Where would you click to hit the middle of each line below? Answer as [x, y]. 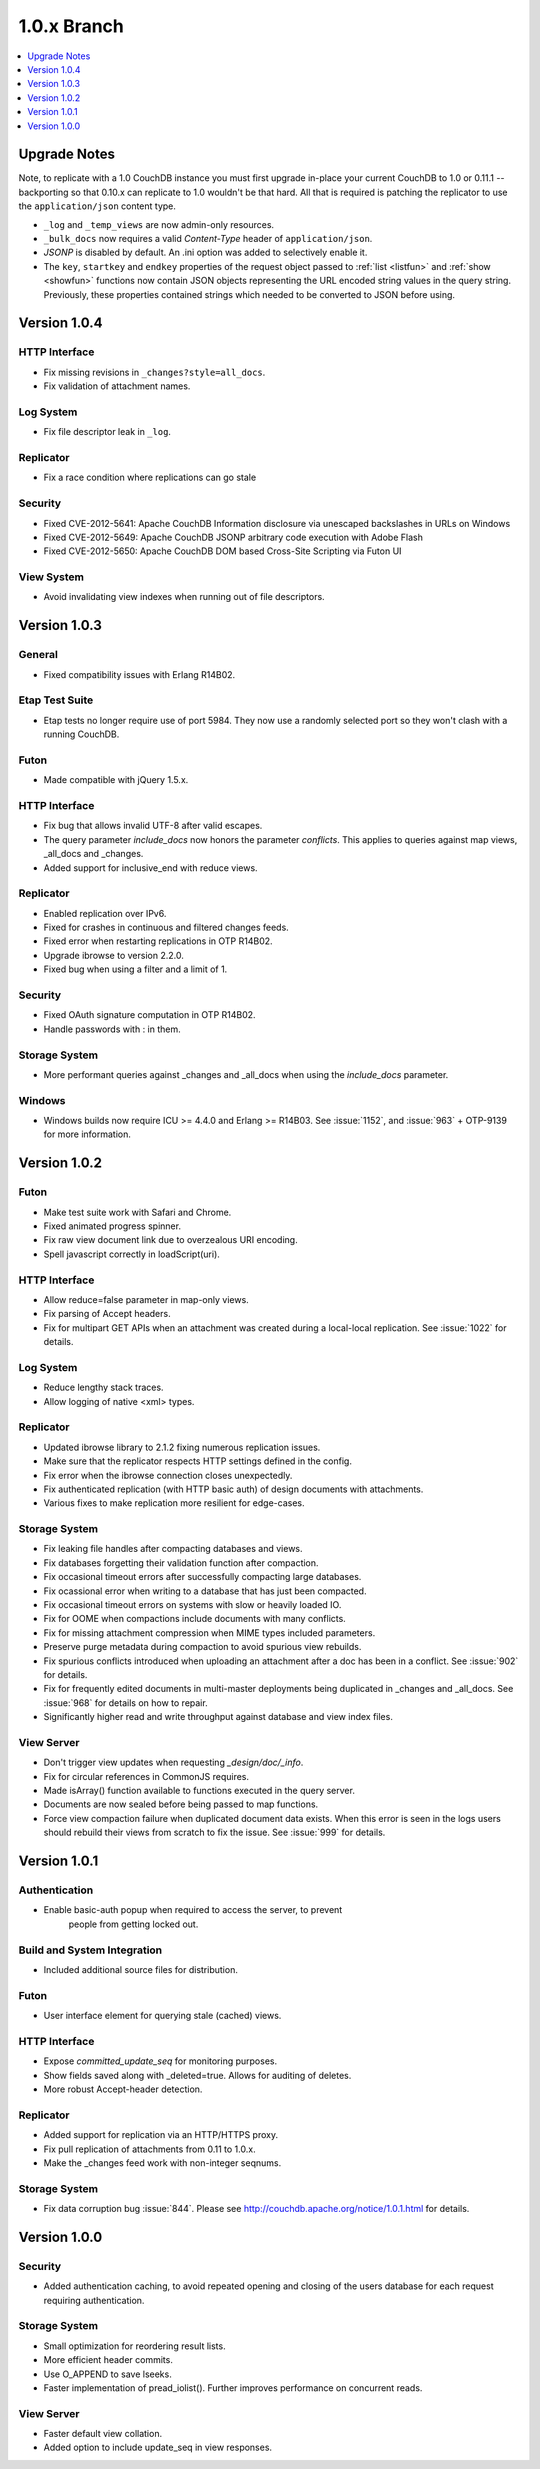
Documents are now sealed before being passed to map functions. [181, 1804]
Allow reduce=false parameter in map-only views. [146, 1299]
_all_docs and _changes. [93, 854]
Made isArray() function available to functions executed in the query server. [199, 1791]
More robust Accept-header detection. [123, 2089]
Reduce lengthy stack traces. [103, 1387]
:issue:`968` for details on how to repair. [126, 1702]
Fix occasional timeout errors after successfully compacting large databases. [202, 1577]
